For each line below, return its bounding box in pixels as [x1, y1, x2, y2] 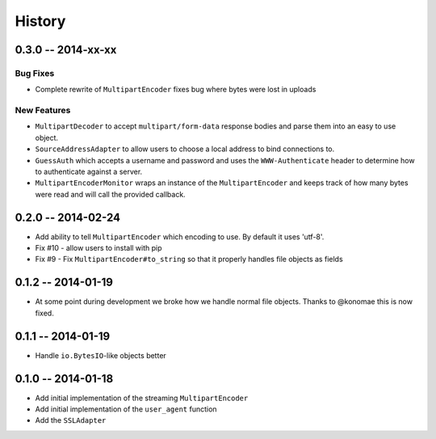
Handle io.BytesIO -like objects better [35, 350, 167, 360]
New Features [15, 105, 71, 116]
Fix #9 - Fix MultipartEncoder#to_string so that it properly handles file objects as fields [35, 255, 343, 264]
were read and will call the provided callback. [35, 189, 186, 199]
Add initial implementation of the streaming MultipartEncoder [35, 393, 249, 403]
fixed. [35, 308, 54, 318]
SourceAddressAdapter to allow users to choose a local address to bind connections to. [35, 144, 335, 154]
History [15, 12, 66, 30]
